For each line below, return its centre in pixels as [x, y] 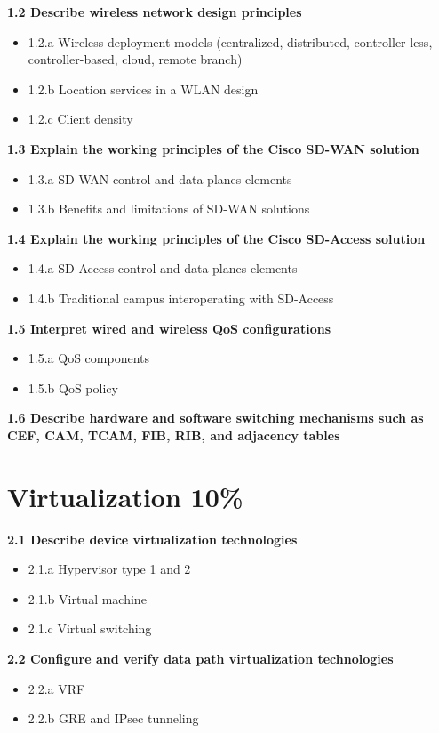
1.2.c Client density [80, 119]
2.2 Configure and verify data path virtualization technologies [200, 658]
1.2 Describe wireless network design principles [155, 12]
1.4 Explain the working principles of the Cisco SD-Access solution [216, 238]
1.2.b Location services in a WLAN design [143, 89]
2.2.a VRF [56, 688]
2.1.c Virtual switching [90, 628]
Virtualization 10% [125, 496]
